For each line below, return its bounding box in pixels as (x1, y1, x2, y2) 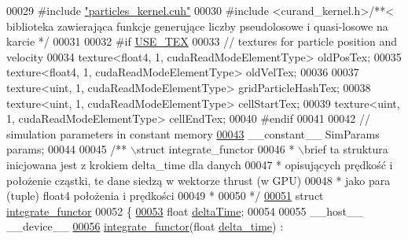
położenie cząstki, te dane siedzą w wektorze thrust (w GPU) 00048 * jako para (6, 172, 391, 188)
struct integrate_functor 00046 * (136, 141, 295, 157)
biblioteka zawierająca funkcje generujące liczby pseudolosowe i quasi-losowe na (6, 17, 388, 34)
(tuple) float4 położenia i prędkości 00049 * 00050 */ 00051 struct (6, 187, 324, 204)
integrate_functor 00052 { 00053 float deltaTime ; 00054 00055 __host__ (6, 202, 364, 219)
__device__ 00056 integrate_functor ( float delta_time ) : (6, 218, 284, 234)
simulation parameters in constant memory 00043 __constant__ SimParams (6, 125, 380, 142)
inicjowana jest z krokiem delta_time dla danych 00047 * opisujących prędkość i (6, 156, 393, 172)
